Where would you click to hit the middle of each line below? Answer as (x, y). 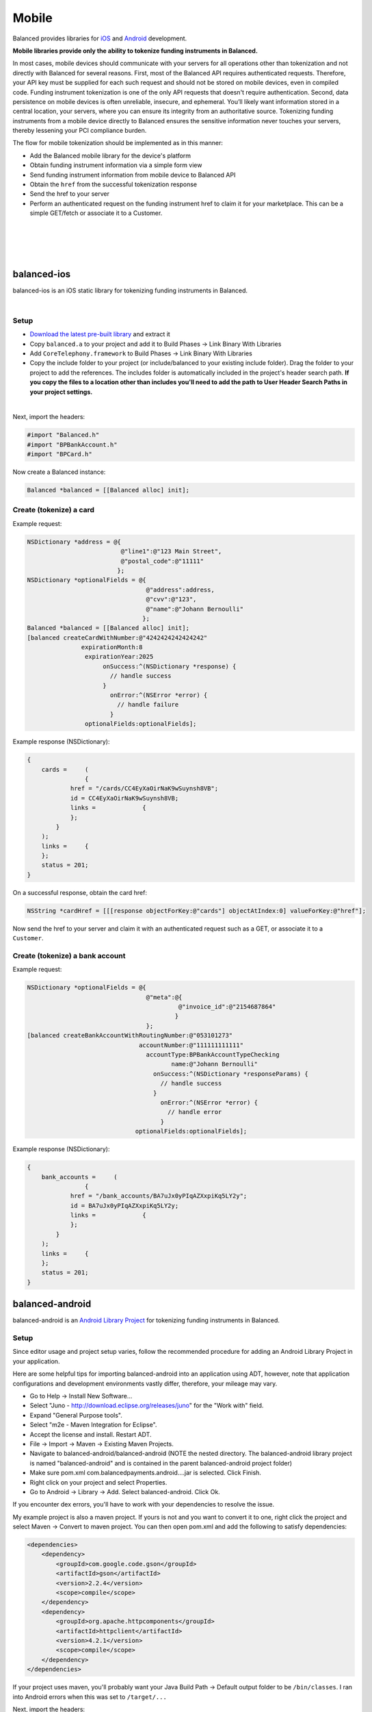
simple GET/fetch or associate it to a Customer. (96, 213)
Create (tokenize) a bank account (69, 955)
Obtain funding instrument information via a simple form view (116, 165)
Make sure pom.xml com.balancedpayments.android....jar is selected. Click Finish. (145, 1473)
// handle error (195, 1112)
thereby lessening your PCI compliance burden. (80, 131)
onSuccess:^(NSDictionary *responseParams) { (231, 1074)
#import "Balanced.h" (63, 435)
